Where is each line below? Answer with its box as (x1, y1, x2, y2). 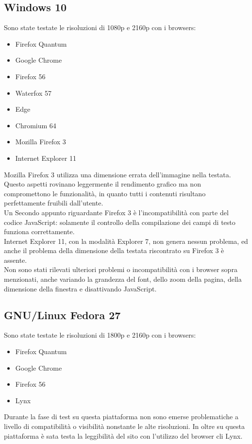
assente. (4, 255, 27, 265)
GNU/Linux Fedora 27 (4, 307, 121, 322)
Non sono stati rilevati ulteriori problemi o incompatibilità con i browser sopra (4, 264, 237, 274)
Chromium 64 (15, 120, 56, 130)
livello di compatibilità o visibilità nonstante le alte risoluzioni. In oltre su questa (4, 421, 245, 431)
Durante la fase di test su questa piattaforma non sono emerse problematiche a (4, 411, 238, 422)
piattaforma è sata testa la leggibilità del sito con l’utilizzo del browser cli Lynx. (4, 430, 243, 441)
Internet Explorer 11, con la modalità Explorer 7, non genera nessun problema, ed (4, 236, 248, 246)
